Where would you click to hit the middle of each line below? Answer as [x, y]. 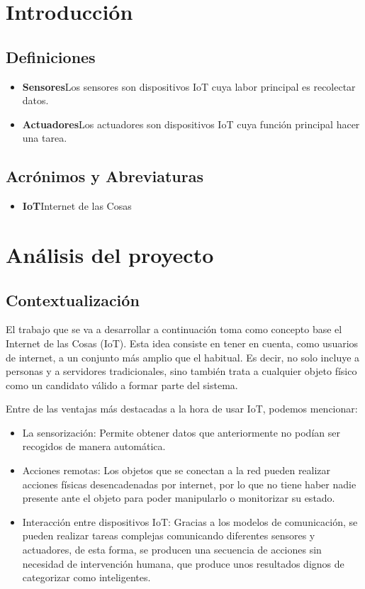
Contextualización [73, 299]
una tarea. [45, 138]
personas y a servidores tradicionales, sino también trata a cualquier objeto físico [181, 371]
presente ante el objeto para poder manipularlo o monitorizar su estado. [179, 498]
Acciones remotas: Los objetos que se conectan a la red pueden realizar [176, 470]
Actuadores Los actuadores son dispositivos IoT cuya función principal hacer [191, 124]
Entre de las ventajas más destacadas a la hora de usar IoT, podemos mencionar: [182, 409]
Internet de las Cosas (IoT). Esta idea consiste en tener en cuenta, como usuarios [182, 343]
